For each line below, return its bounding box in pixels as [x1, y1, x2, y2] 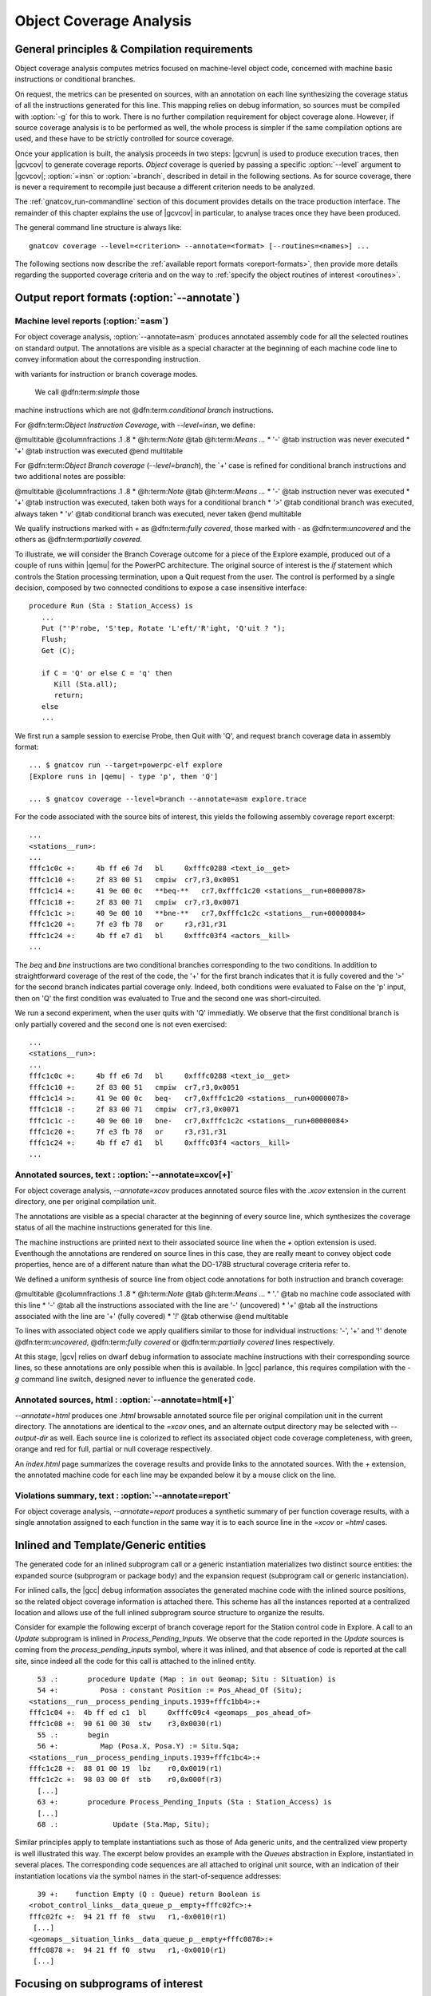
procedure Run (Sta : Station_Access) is [29, 601, 193, 611]
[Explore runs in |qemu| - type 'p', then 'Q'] [29, 771, 219, 781]
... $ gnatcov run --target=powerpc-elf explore [29, 761, 223, 770]
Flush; [41, 635, 67, 644]
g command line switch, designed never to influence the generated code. [14, 1374, 255, 1384]
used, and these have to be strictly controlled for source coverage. [14, 134, 235, 144]
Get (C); [41, 646, 76, 655]
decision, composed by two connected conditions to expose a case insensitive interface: [14, 583, 307, 592]
